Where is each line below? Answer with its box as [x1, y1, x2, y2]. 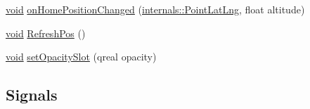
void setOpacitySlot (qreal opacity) [6, 49, 157, 64]
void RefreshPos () [6, 25, 86, 40]
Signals [6, 84, 58, 105]
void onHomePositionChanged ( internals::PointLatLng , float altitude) [6, 2, 305, 16]
